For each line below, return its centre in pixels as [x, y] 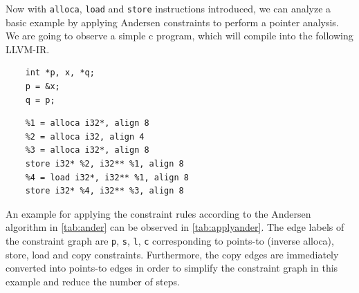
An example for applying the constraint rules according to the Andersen [158, 213]
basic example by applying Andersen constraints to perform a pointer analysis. [172, 22]
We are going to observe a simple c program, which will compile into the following [179, 36]
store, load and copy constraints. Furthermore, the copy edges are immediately [172, 254]
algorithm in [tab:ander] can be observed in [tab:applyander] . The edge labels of [175, 227]
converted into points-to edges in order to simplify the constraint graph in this [172, 268]
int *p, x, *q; [60, 73]
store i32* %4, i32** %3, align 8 [104, 191]
